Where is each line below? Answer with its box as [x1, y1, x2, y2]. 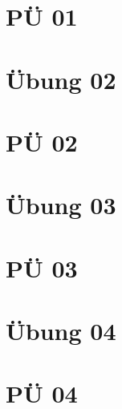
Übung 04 [6, 314, 116, 347]
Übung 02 [6, 63, 116, 95]
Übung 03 [6, 188, 116, 221]
